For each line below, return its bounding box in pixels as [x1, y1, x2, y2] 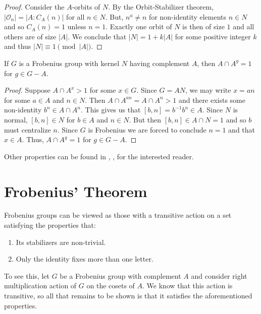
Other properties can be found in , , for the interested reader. [4, 151, 194, 161]
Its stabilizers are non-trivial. [16, 236, 106, 247]
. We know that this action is [142, 280, 233, 291]
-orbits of [72, 2, 100, 12]
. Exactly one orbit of [106, 21, 172, 32]
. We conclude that [68, 31, 127, 41]
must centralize [4, 124, 51, 135]
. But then [129, 114, 162, 124]
